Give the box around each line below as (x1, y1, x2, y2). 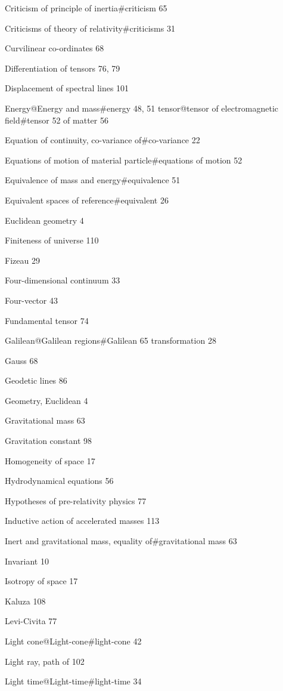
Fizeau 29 (5, 254, 40, 266)
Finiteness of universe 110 (5, 234, 99, 246)
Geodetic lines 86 (5, 374, 67, 387)
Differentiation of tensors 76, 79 (5, 61, 120, 74)
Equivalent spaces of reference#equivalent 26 (5, 193, 169, 206)
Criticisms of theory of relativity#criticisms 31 (5, 21, 175, 34)
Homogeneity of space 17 (5, 454, 95, 467)
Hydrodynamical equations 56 (5, 474, 114, 487)
